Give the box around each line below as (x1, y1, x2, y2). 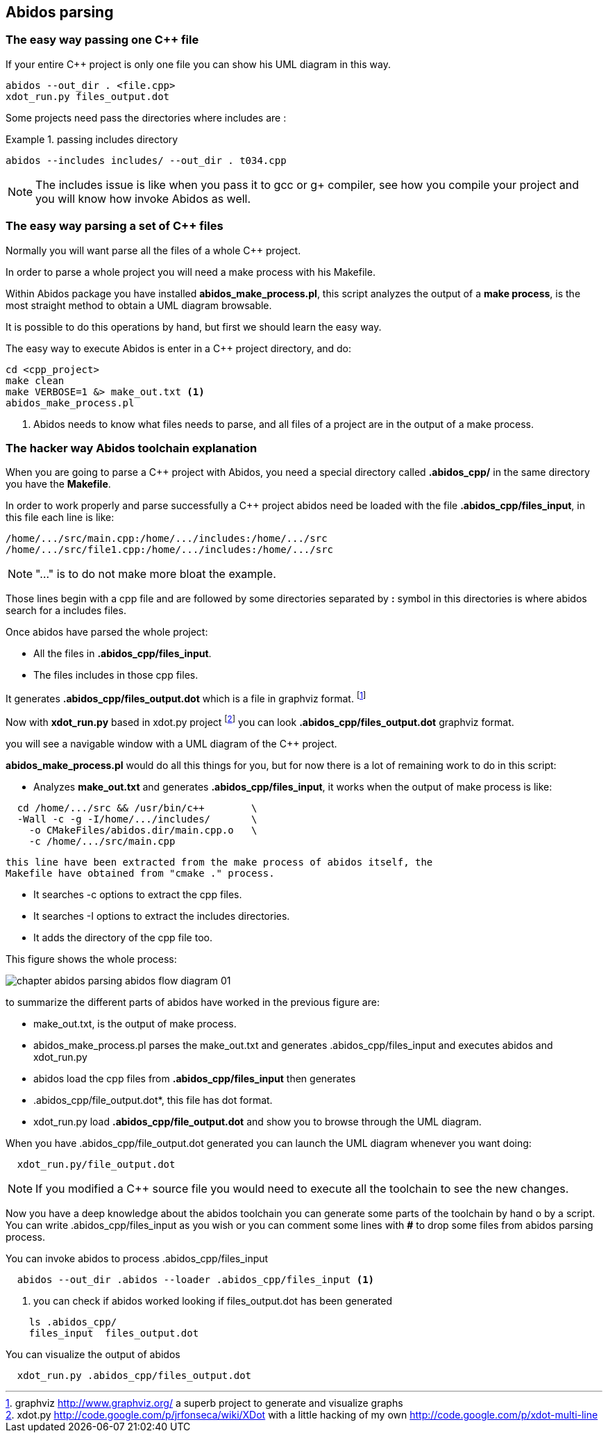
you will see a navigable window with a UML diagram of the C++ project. (6, 737, 337, 750)
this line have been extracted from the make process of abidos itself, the (6, 856, 433, 868)
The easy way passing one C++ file (6, 33, 199, 47)
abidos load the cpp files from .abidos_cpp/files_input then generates (33, 1072, 356, 1084)
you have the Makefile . (6, 478, 111, 490)
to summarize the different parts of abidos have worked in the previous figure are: (6, 995, 380, 1008)
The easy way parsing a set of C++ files (6, 219, 223, 233)
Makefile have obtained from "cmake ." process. (6, 867, 275, 879)
